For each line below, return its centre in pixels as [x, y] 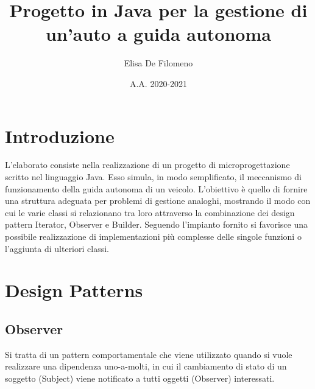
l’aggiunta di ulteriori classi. [57, 248]
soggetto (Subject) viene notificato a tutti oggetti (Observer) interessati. [140, 378]
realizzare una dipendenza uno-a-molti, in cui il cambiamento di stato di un [146, 366]
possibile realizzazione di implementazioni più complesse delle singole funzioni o [153, 236]
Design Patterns [74, 290]
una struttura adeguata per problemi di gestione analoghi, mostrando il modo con [158, 201]
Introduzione [60, 135]
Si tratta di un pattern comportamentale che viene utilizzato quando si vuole [149, 354]
